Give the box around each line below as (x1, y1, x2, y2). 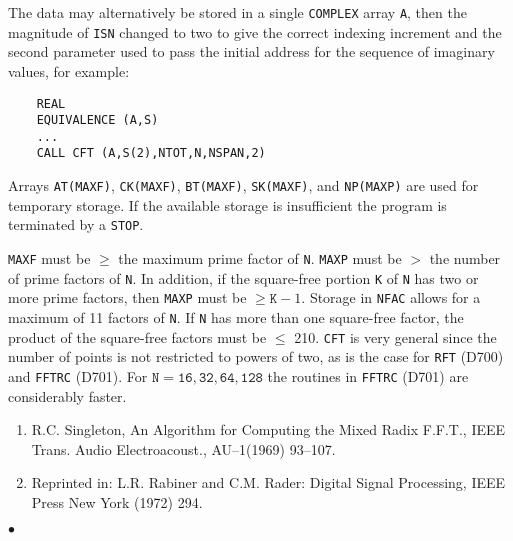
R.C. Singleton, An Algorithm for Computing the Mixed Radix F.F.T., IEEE (31, 419, 506, 440)
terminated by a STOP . (8, 214, 144, 235)
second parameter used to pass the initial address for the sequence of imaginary (8, 41, 495, 62)
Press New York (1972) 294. (31, 492, 203, 512)
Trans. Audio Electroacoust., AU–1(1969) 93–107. (31, 438, 336, 459)
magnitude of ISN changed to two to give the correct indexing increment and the (8, 21, 502, 42)
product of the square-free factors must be (8, 326, 267, 347)
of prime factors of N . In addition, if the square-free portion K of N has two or (8, 267, 479, 288)
